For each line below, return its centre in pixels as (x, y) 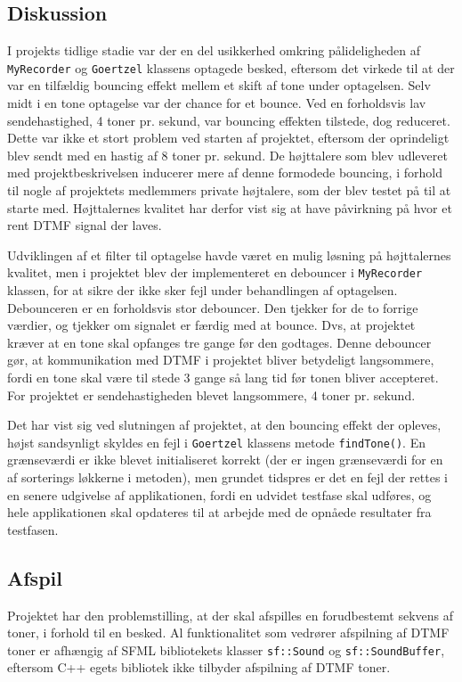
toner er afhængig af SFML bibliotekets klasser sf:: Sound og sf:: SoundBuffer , (226, 649)
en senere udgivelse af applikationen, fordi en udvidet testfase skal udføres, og (219, 494)
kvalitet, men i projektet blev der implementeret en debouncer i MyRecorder (215, 272)
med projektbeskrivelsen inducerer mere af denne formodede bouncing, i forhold (225, 173)
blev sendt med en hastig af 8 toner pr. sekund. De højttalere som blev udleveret (227, 155)
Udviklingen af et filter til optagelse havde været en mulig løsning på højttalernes (229, 255)
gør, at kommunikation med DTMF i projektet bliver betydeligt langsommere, (221, 360)
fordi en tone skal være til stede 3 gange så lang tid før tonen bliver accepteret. (223, 378)
